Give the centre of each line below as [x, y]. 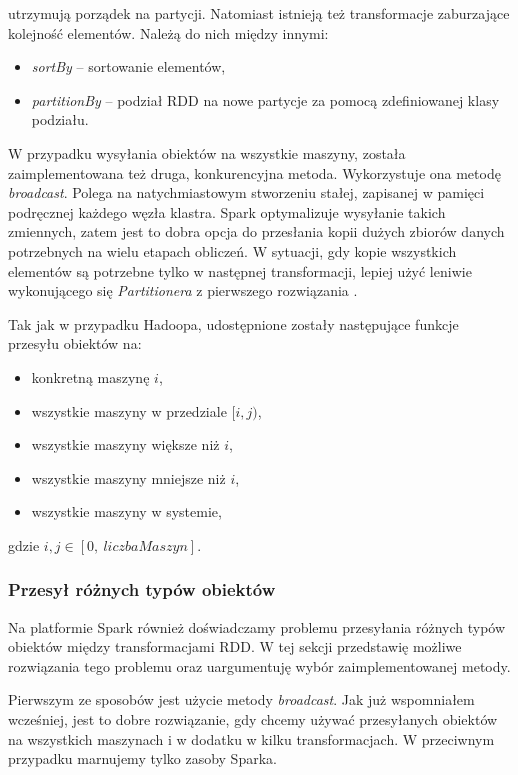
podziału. [60, 119]
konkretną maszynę [90, 376]
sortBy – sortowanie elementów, [128, 66]
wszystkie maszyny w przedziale [129, 410]
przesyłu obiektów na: [75, 343]
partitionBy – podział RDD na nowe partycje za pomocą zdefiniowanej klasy [265, 99]
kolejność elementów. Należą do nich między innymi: [168, 32]
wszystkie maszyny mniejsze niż [128, 477]
